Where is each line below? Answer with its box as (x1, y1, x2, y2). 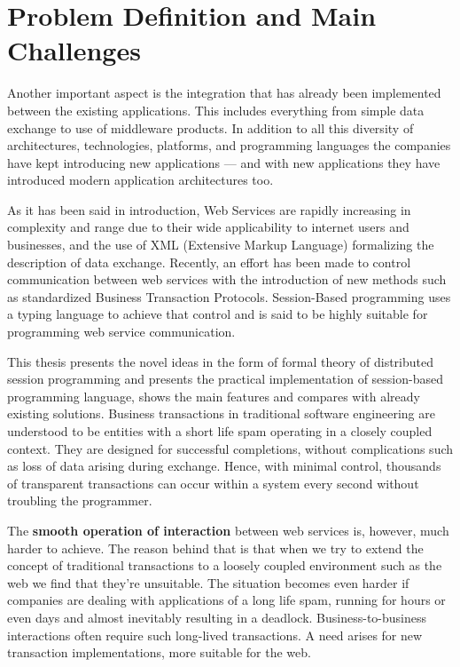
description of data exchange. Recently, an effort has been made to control (7, 252, 411, 271)
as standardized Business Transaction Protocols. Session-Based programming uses (7, 287, 451, 306)
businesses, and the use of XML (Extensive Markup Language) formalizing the (7, 235, 434, 254)
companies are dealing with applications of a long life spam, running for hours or (7, 591, 446, 609)
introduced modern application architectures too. (7, 171, 274, 189)
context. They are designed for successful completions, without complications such (7, 439, 454, 457)
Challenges (7, 32, 141, 68)
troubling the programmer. (7, 491, 152, 510)
